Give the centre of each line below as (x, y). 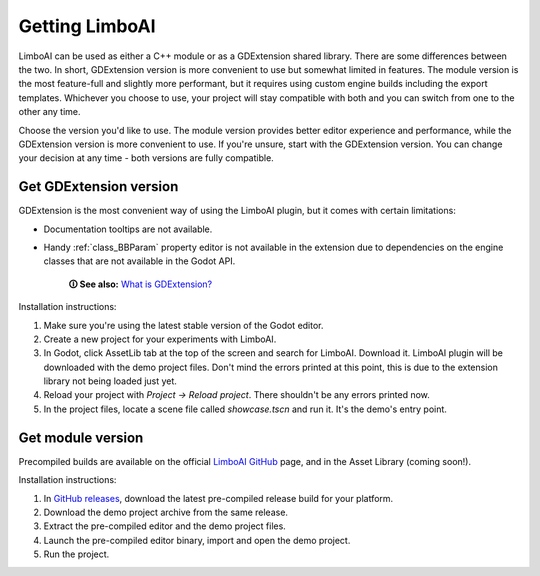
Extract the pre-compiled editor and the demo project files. (165, 526)
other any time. (49, 112)
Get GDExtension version (98, 186)
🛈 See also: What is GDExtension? (140, 284)
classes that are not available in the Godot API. (139, 261)
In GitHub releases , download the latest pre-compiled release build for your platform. (218, 498)
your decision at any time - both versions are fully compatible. (146, 158)
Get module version (81, 437)
